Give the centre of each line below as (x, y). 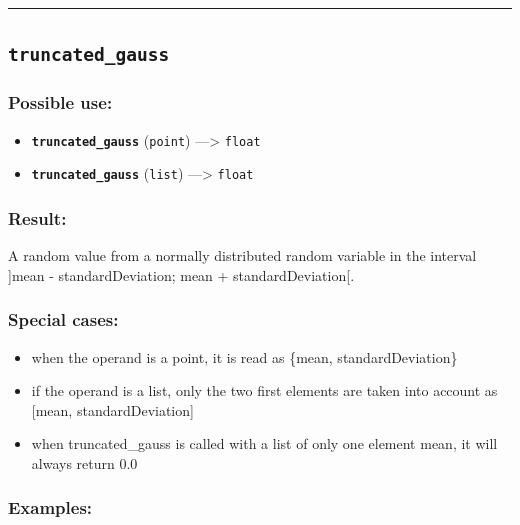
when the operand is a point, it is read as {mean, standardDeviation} (244, 356)
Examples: (50, 507)
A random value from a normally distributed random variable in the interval (242, 255)
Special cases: (63, 319)
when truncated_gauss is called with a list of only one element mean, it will (264, 443)
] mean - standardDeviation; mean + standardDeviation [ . (181, 274)
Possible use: (60, 102)
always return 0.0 (84, 462)
